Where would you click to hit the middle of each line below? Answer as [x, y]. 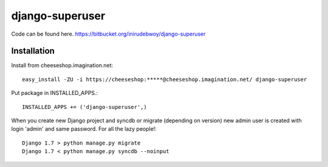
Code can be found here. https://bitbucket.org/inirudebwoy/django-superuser [108, 34]
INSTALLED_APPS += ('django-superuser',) [84, 107]
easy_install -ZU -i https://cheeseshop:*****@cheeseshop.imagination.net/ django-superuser [165, 79]
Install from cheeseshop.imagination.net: [62, 65]
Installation [33, 51]
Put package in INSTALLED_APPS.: [55, 93]
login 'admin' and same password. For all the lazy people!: [84, 129]
